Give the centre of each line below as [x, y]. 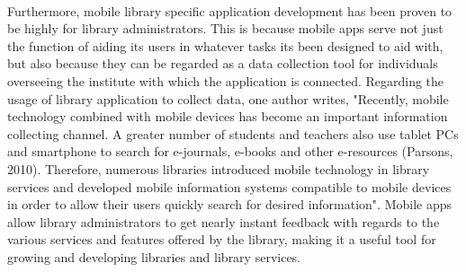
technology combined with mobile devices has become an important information [228, 116]
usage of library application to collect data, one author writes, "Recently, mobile [228, 98]
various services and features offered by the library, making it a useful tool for [222, 239]
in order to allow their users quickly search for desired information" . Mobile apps [230, 204]
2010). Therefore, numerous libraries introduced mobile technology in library [219, 168]
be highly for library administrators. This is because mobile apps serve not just [225, 28]
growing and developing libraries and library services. [154, 256]
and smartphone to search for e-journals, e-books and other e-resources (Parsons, [230, 151]
